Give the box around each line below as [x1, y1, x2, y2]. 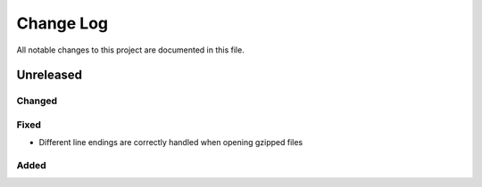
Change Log [16, 13, 109, 33]
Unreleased [16, 68, 83, 83]
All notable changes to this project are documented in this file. [16, 45, 245, 55]
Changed [16, 94, 58, 107]
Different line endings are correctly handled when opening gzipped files [38, 137, 303, 148]
